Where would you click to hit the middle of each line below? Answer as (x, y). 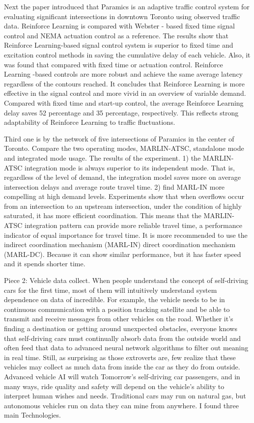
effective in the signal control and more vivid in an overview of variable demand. (125, 93)
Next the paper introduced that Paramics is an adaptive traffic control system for (127, 6)
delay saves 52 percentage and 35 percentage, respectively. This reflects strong (121, 112)
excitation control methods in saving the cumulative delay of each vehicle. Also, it (127, 54)
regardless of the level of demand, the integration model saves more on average (122, 177)
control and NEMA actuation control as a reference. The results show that (116, 35)
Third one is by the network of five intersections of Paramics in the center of (119, 138)
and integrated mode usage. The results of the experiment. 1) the (102, 157)
